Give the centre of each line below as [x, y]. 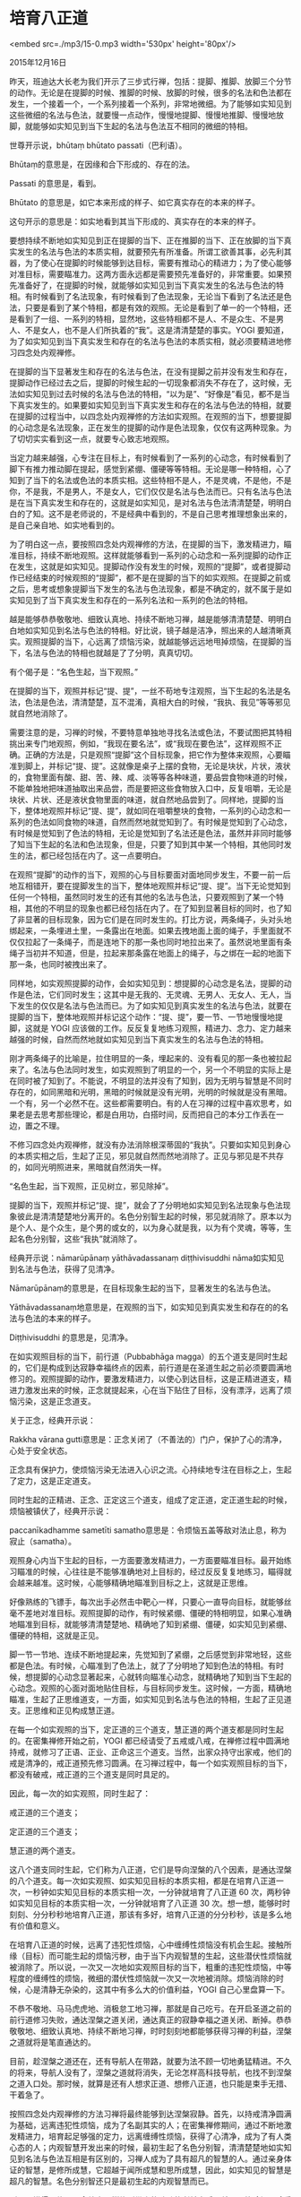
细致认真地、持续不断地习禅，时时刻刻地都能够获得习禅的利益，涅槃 [166, 2030]
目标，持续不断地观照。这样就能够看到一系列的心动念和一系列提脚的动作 [150, 555]
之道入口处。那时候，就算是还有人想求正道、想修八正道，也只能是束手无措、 [150, 2083]
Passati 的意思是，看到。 [55, 183]
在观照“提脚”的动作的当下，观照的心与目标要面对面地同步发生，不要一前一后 [150, 874]
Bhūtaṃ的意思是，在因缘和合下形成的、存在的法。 [102, 164]
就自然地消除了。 [41, 713]
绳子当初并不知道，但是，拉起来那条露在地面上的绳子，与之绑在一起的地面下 [150, 953]
